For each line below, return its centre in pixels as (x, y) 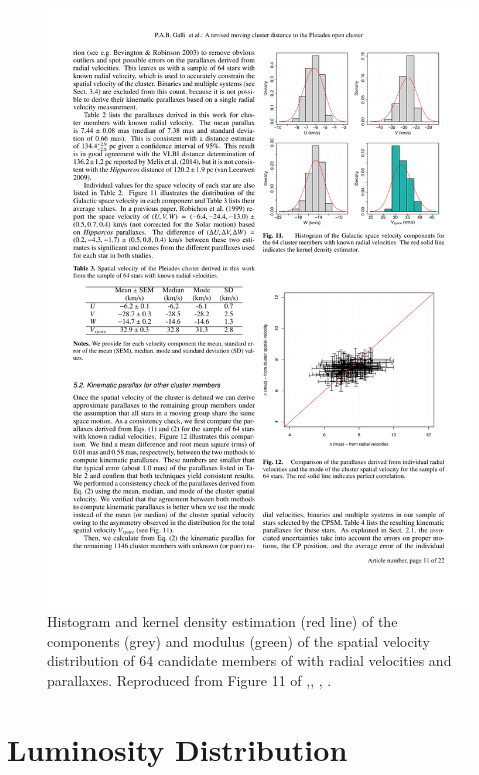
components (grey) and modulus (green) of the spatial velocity (238, 640)
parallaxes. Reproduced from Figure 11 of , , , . (189, 680)
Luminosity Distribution (177, 748)
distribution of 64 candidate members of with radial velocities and (249, 660)
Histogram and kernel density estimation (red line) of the (222, 621)
